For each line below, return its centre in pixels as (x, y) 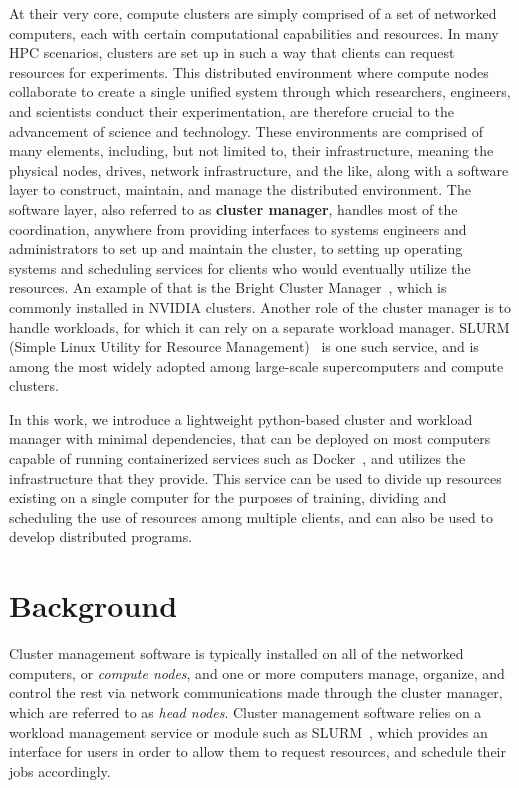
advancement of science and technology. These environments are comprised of (246, 130)
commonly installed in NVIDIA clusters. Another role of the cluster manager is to (260, 306)
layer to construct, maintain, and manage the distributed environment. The (240, 189)
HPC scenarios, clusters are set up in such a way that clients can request (232, 52)
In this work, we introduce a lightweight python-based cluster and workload (241, 418)
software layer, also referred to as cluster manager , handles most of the (233, 208)
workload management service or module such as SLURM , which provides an (248, 731)
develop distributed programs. (101, 536)
